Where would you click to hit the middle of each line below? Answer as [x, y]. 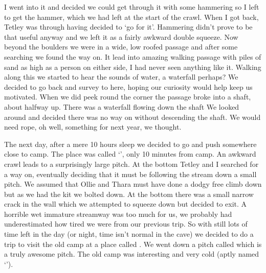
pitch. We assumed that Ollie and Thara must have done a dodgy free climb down [133, 184]
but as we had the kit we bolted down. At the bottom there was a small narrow [129, 194]
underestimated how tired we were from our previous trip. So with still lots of [126, 224]
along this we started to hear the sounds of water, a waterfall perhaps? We [121, 77]
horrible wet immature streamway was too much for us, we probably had [118, 214]
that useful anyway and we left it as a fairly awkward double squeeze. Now [121, 36]
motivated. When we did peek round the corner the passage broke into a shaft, [128, 97]
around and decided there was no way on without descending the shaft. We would [132, 117]
